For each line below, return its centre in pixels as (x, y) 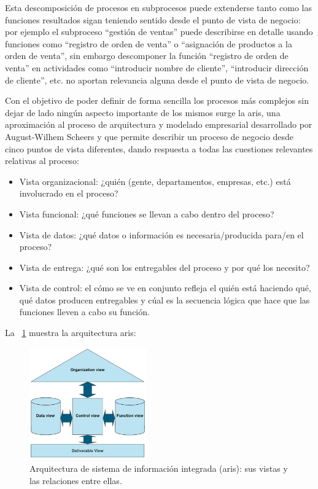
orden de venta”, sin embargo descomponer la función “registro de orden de (147, 56)
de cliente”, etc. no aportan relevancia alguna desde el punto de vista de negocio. (157, 80)
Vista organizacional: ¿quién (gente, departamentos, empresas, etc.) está (155, 181)
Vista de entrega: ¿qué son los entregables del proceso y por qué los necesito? (165, 267)
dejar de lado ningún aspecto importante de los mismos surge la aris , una (143, 112)
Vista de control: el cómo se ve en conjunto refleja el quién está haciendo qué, (165, 288)
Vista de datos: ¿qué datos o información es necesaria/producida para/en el (161, 234)
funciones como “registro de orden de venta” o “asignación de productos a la (149, 43)
